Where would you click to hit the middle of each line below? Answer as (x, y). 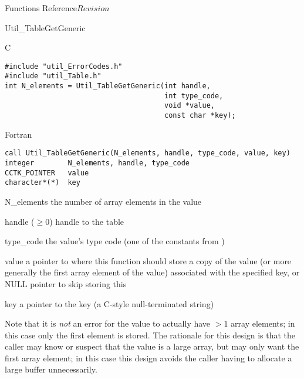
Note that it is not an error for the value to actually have (108, 323)
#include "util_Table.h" (53, 76)
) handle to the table (87, 221)
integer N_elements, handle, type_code (97, 163)
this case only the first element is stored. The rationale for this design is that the (150, 335)
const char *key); (200, 116)
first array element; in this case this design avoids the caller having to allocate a (148, 358)
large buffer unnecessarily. (51, 369)
